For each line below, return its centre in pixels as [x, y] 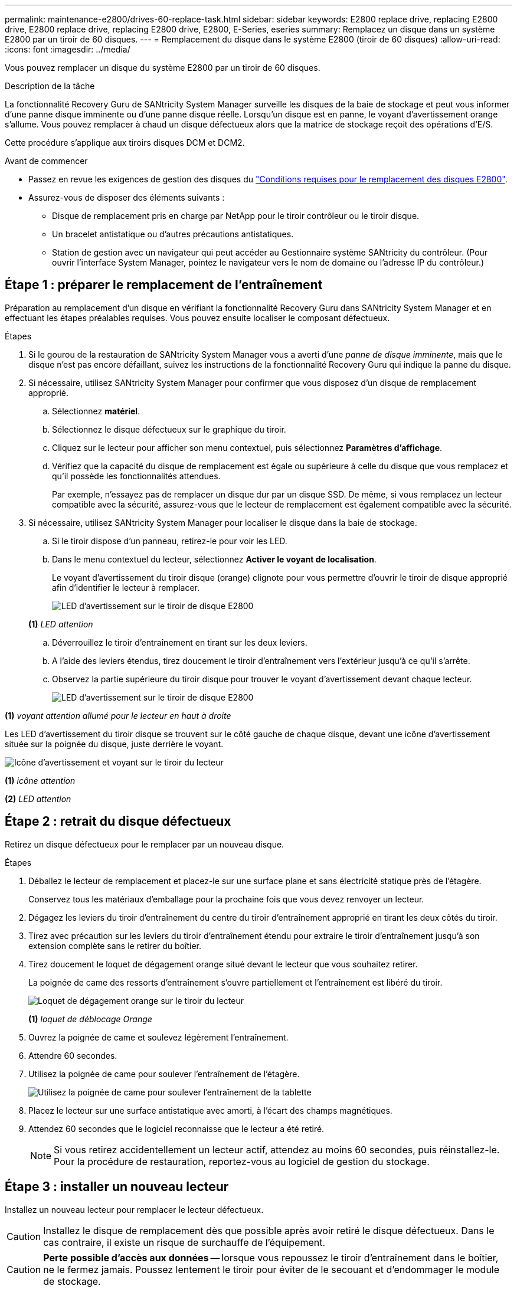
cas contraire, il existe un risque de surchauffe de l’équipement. [184, 1242]
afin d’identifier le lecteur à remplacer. [126, 587]
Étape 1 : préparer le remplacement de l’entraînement [164, 285]
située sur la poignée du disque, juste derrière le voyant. [114, 744]
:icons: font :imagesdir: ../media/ [68, 49]
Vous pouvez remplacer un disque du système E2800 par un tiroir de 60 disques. [163, 68]
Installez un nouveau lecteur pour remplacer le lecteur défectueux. [134, 1209]
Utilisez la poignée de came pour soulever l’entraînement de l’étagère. [164, 1074]
